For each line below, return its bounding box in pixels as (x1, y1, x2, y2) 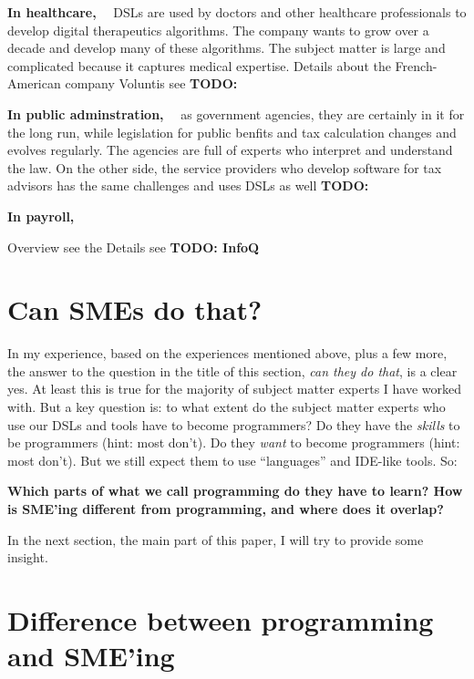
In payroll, (7, 206, 75, 225)
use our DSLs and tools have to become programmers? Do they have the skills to (7, 415, 460, 434)
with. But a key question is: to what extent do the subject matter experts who (7, 397, 446, 417)
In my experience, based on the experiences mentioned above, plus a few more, (7, 344, 448, 363)
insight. (7, 548, 48, 567)
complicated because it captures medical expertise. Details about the (7, 56, 391, 75)
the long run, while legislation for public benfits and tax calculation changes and (7, 122, 457, 141)
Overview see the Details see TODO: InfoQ (7, 237, 260, 256)
